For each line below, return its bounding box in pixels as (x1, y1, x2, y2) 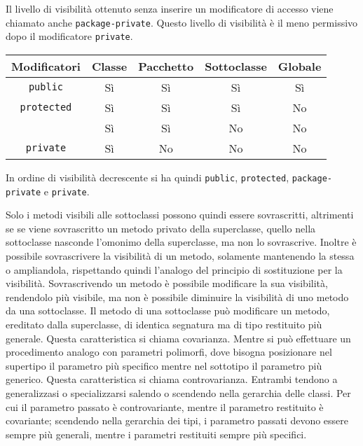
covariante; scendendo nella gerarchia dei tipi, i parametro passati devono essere (6, 413, 349, 428)
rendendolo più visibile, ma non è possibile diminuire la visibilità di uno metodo (6, 289, 349, 304)
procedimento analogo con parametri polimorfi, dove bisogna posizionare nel (6, 344, 332, 359)
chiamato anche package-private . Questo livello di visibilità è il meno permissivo (6, 15, 358, 29)
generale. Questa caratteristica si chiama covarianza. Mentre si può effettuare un (6, 330, 351, 345)
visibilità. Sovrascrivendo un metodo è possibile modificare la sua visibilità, (6, 276, 328, 291)
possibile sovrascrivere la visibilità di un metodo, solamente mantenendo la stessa (6, 249, 355, 263)
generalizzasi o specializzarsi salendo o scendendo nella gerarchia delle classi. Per (6, 385, 351, 400)
